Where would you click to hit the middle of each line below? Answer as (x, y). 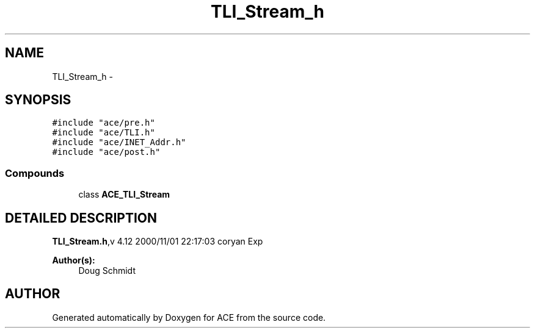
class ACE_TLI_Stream (124, 195)
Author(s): (74, 260)
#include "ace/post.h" (106, 152)
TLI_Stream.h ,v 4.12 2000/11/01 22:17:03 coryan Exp (158, 242)
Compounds (35, 173)
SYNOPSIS (38, 100)
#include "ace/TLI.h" (104, 133)
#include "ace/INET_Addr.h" (119, 142)
